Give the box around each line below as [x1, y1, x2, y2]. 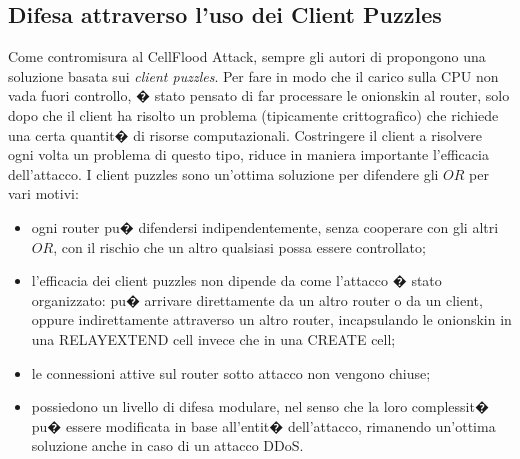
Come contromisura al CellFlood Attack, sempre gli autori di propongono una [8, 46, 486, 67]
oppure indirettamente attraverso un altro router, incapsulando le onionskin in [31, 309, 512, 330]
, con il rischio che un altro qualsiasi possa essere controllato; [53, 236, 426, 257]
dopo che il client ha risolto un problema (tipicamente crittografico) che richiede [8, 104, 499, 125]
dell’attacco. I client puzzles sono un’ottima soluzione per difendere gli [8, 163, 439, 184]
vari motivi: [8, 183, 79, 204]
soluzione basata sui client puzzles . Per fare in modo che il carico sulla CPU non [8, 65, 499, 86]
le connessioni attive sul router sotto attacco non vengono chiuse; [31, 362, 431, 383]
